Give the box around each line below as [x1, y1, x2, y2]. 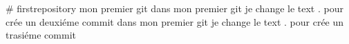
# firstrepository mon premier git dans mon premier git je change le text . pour [6, 1, 343, 15]
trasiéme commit [6, 28, 76, 42]
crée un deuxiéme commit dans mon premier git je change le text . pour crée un [6, 14, 344, 28]
